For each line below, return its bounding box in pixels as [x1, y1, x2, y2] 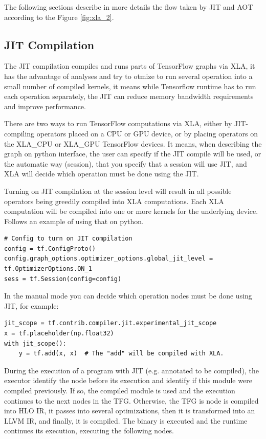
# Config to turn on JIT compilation [4, 235, 132, 243]
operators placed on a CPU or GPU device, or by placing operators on [36, 128, 258, 138]
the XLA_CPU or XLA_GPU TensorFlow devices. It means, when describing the [4, 138, 262, 149]
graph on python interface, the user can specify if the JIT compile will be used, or [4, 148, 261, 159]
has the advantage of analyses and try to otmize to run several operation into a [4, 70, 253, 81]
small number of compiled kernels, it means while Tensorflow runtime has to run [4, 81, 256, 91]
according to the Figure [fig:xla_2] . [4, 11, 114, 22]
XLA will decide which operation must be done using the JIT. [4, 168, 199, 179]
